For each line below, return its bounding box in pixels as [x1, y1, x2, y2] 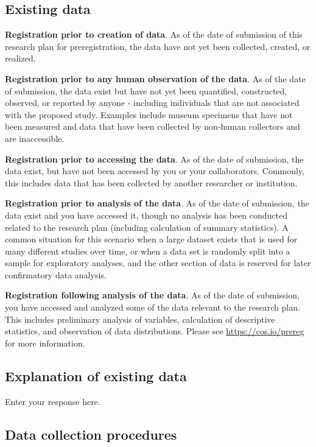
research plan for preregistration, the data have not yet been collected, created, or [5, 40, 311, 52]
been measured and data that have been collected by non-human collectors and [5, 120, 300, 133]
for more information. [5, 336, 85, 349]
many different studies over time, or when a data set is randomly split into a [5, 244, 290, 257]
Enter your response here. [5, 395, 100, 407]
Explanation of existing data [5, 366, 187, 385]
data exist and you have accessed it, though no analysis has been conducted [5, 208, 288, 221]
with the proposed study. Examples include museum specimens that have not [5, 108, 293, 121]
